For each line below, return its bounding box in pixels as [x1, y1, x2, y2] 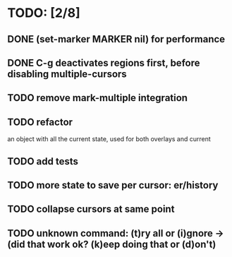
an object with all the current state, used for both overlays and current [7, 135, 212, 143]
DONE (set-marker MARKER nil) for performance [7, 33, 226, 45]
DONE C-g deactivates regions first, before [7, 56, 200, 68]
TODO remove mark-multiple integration [7, 92, 188, 104]
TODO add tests [7, 155, 79, 167]
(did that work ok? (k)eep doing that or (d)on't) [7, 238, 216, 250]
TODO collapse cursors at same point [7, 203, 175, 215]
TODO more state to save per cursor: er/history [7, 179, 219, 191]
